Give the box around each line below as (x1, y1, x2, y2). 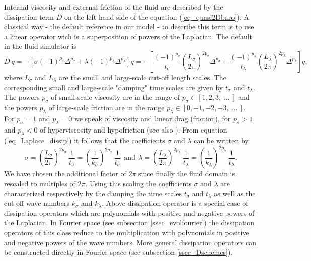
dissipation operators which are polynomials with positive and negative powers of (4, 207, 255, 218)
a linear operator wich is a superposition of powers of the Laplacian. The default (4, 31, 253, 41)
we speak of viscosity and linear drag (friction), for (74, 113, 231, 123)
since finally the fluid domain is (138, 168, 235, 179)
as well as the (214, 188, 256, 198)
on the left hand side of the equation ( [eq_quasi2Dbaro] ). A (64, 11, 249, 22)
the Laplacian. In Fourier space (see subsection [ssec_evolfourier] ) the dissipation (4, 217, 255, 228)
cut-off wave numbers (4, 198, 69, 208)
